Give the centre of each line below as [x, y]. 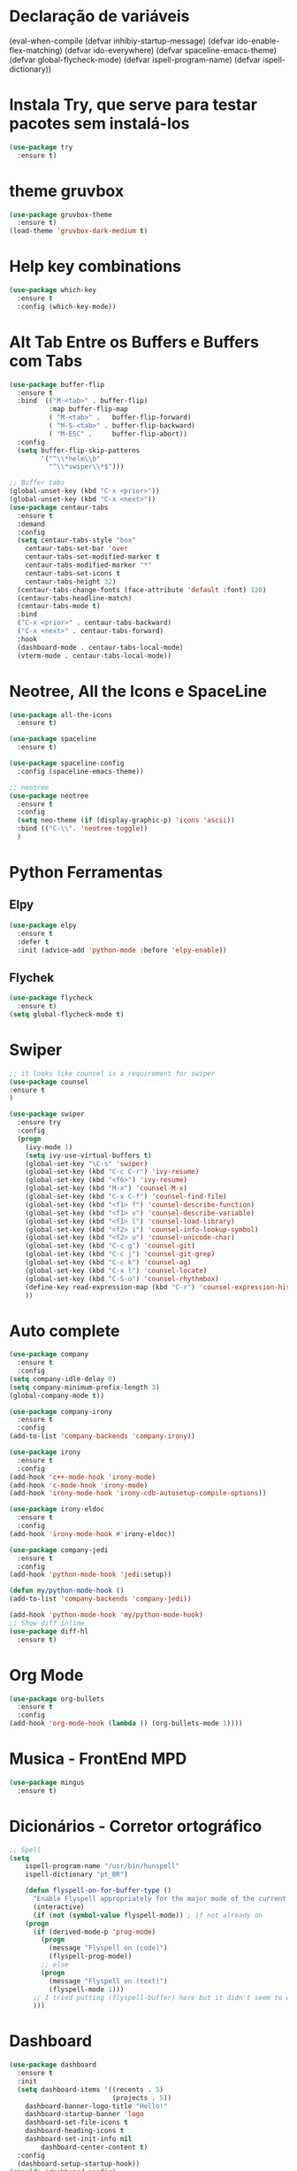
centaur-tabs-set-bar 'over [76, 549]
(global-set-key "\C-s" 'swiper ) [87, 1163]
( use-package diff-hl [49, 1631]
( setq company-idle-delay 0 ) [63, 1379]
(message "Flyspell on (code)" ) [108, 1948]
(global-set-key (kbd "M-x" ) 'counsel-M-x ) [107, 1188]
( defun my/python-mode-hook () [67, 1591]
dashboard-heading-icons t [75, 2131]
